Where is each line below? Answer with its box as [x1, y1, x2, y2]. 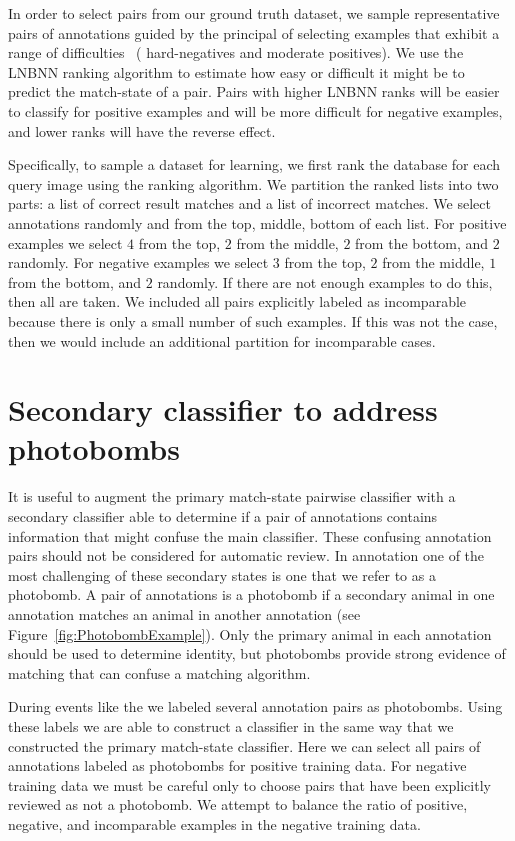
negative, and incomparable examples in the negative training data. [8, 813, 421, 834]
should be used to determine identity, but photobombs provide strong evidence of [8, 643, 506, 664]
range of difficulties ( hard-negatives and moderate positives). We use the [8, 42, 464, 63]
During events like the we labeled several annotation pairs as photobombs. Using [8, 696, 503, 717]
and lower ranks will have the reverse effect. [8, 120, 276, 141]
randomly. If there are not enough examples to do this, [157, 271, 493, 292]
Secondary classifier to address [8, 389, 438, 430]
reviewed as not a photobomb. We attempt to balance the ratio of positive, [8, 794, 468, 815]
